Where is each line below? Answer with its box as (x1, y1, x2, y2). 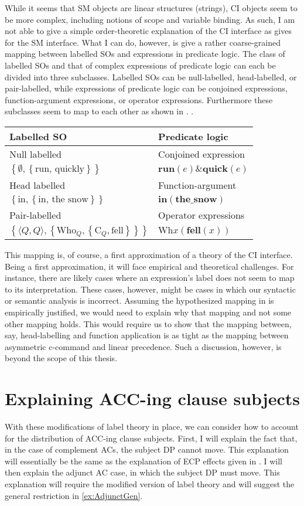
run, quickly (35, 164, 85, 174)
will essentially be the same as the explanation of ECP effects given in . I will (5, 454, 283, 467)
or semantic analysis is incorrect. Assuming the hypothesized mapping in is (5, 294, 274, 307)
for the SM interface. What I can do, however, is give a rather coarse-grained (5, 36, 281, 48)
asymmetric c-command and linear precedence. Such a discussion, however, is (5, 340, 282, 352)
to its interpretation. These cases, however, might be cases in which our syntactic (5, 283, 296, 295)
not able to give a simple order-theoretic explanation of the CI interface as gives (5, 25, 292, 37)
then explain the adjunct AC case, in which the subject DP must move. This (5, 466, 280, 478)
